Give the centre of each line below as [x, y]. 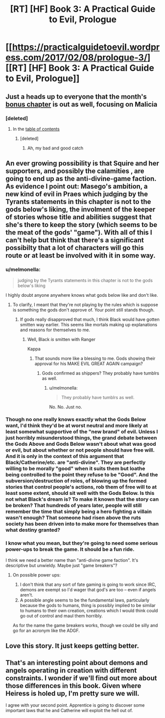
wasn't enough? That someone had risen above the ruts [73, 518]
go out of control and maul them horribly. [61, 616]
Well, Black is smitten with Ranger [61, 339]
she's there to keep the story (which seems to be [82, 225]
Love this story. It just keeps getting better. [72, 646]
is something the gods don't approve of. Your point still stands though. [83, 310]
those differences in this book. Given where [73, 686]
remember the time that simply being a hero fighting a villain [79, 512]
